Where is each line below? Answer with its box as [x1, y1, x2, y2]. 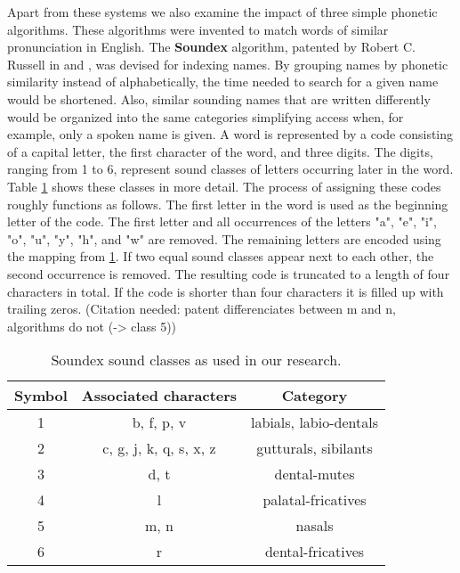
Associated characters [81, 385, 238, 406]
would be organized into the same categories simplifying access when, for [7, 107, 404, 126]
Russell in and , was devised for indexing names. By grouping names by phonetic [7, 54, 448, 73]
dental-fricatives [264, 541, 365, 562]
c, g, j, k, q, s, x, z [102, 438, 216, 459]
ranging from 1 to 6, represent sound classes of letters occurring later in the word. [7, 160, 454, 178]
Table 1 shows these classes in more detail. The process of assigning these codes [7, 176, 441, 195]
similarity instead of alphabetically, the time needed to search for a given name [7, 72, 439, 91]
